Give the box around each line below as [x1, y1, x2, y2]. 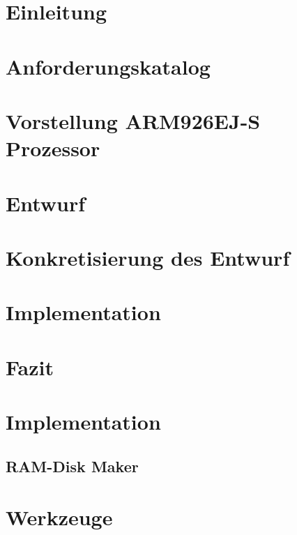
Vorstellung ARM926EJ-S [6, 106, 261, 135]
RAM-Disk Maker [6, 455, 139, 476]
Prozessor [6, 134, 100, 163]
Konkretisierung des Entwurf [6, 243, 290, 271]
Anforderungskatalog [6, 52, 211, 80]
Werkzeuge [6, 503, 113, 532]
